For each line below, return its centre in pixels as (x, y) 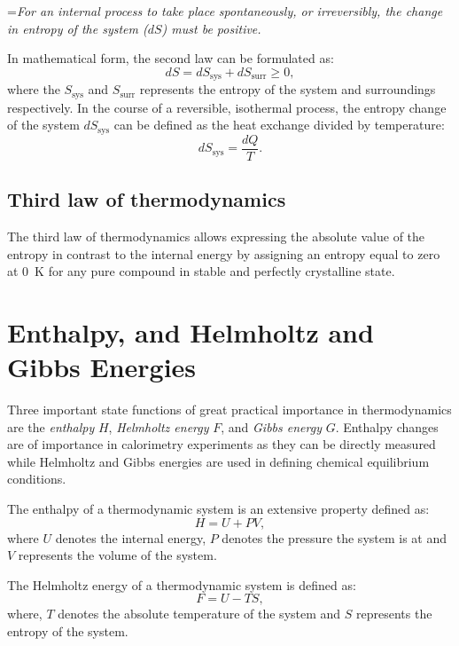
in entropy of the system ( (78, 28)
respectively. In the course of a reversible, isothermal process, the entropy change (227, 107)
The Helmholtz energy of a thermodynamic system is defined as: (182, 584)
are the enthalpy (51, 426)
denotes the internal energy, (131, 537)
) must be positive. (211, 28)
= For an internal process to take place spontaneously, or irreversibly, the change (225, 11)
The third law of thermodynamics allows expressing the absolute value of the (216, 236)
